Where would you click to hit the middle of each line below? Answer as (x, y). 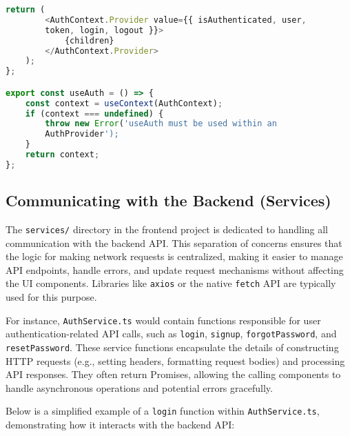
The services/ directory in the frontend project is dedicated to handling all (167, 229)
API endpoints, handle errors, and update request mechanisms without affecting (175, 269)
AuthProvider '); (82, 134)
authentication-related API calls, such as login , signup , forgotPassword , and (171, 334)
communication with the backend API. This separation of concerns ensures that (174, 242)
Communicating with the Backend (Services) (168, 200)
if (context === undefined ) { (94, 113)
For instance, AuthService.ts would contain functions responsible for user (163, 320)
